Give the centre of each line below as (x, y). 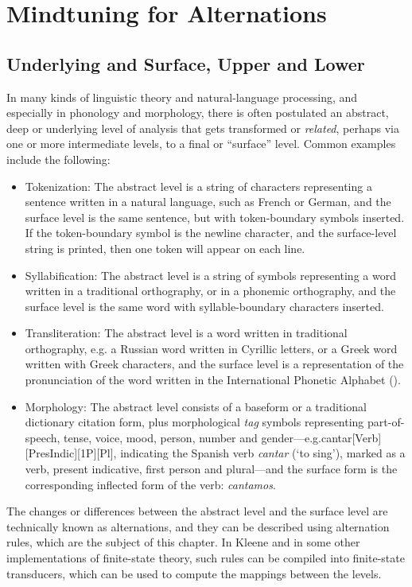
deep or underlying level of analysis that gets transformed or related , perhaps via (203, 128)
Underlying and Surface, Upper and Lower (186, 63)
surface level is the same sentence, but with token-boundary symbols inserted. (215, 217)
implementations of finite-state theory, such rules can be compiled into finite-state (206, 558)
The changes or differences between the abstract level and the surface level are (197, 511)
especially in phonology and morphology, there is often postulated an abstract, (198, 113)
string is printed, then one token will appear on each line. (165, 248)
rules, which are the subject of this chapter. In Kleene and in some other (183, 542)
